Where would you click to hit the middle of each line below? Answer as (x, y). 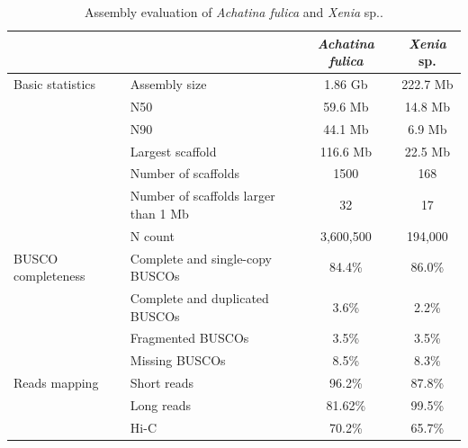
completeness (49, 276)
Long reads (161, 404)
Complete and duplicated (199, 297)
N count (152, 235)
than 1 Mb (159, 213)
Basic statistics (55, 84)
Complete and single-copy (201, 258)
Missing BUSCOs (178, 360)
